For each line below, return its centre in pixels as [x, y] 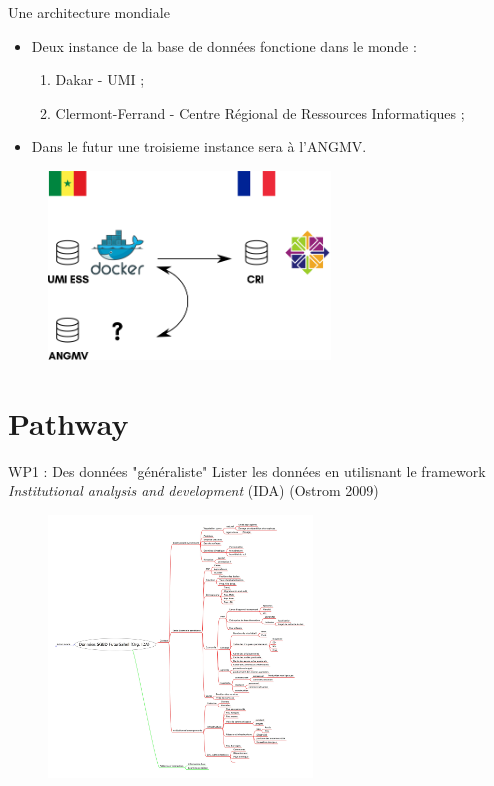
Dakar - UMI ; [100, 79]
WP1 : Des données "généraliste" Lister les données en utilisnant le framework [247, 470]
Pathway [68, 422]
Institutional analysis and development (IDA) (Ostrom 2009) [193, 490]
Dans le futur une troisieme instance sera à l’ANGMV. [199, 146]
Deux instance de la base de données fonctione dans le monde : [224, 45]
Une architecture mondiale [89, 12]
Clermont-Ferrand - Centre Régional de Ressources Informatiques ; [260, 112]
